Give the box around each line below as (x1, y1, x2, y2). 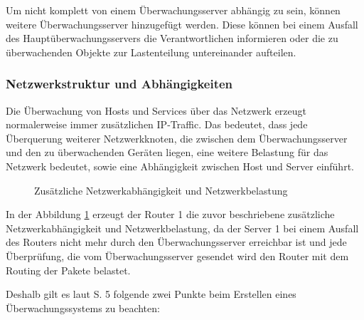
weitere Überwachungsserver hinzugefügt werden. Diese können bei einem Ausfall (6, 16, 358, 31)
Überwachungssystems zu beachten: (6, 300, 160, 315)
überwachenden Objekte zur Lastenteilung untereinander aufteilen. (6, 44, 296, 59)
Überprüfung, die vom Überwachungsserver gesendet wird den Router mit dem (6, 248, 349, 263)
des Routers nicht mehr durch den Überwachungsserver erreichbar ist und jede (6, 234, 347, 249)
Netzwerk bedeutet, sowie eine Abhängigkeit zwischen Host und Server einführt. (6, 158, 354, 173)
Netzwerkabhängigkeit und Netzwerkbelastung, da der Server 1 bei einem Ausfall (6, 220, 359, 235)
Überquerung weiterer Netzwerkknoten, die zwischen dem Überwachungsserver (6, 130, 348, 145)
